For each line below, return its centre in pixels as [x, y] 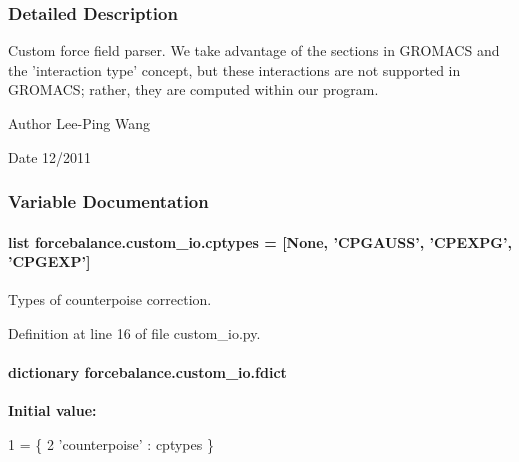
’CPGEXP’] [49, 261]
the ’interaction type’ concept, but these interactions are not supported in [234, 69]
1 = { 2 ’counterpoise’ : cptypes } [111, 444]
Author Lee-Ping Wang [79, 123]
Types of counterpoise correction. [110, 299]
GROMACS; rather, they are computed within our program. [193, 89]
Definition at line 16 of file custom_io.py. [134, 333]
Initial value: [52, 410]
